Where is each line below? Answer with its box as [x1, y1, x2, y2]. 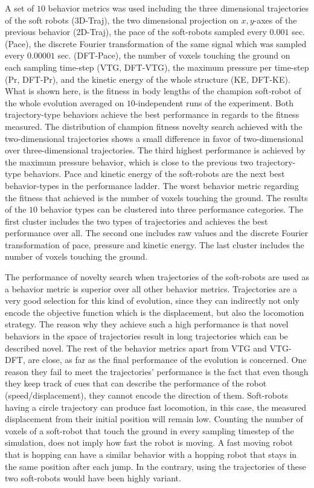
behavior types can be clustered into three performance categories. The [40, 203, 303, 216]
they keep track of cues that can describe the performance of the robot [5, 377, 267, 390]
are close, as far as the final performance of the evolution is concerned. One [28, 353, 307, 366]
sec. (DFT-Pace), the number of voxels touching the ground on [57, 49, 290, 62]
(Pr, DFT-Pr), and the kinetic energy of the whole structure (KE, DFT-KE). [5, 72, 290, 85]
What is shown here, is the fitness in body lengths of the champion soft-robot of [5, 85, 301, 97]
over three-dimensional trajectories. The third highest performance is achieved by [5, 144, 306, 156]
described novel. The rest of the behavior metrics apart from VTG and [5, 341, 267, 354]
